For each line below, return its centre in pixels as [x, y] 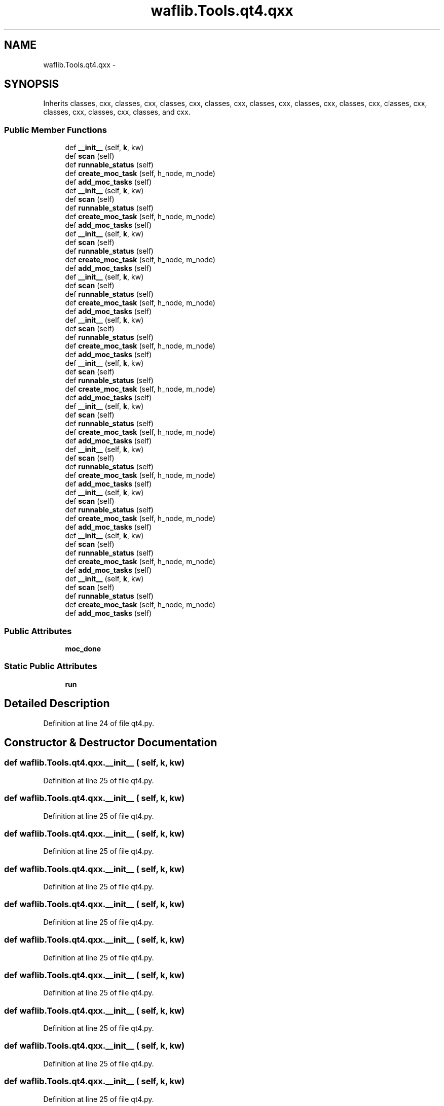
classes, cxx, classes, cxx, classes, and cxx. [117, 112]
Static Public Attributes [51, 666]
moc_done [83, 648]
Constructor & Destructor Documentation [111, 742]
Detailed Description [57, 704]
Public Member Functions [55, 130]
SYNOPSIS [32, 84]
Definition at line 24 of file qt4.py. [99, 723]
